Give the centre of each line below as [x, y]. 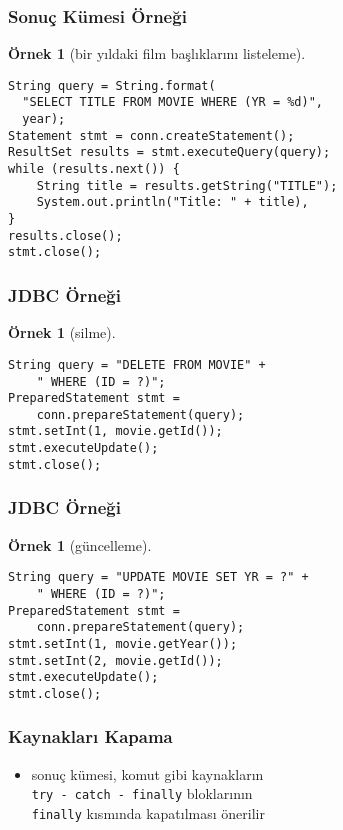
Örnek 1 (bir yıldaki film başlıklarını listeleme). [157, 53]
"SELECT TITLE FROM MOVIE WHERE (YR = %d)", [172, 102]
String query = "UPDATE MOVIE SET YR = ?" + [158, 577]
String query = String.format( [112, 85]
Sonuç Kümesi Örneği [97, 15]
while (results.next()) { [94, 169]
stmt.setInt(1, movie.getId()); [115, 431]
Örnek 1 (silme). [62, 332]
